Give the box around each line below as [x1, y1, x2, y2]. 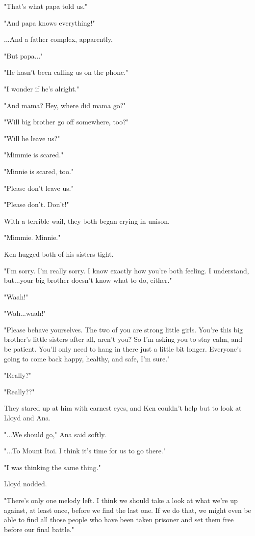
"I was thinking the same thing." [4, 462, 101, 472]
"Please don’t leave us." [4, 182, 74, 193]
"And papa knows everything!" [4, 17, 95, 28]
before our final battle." [4, 524, 75, 534]
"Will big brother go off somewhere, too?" [4, 117, 129, 127]
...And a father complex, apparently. [4, 34, 113, 44]
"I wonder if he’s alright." [4, 83, 79, 93]
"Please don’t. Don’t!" [4, 199, 69, 209]
